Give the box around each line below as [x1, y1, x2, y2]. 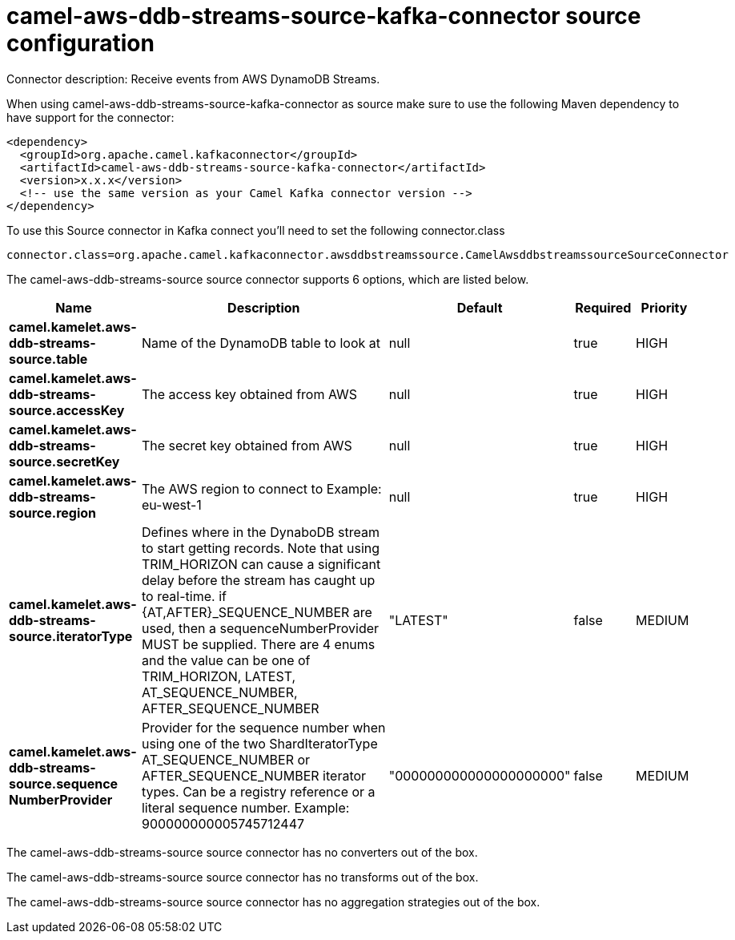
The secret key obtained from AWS [141, 437, 352, 454]
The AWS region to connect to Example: [141, 480, 382, 497]
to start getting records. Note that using [141, 539, 380, 556]
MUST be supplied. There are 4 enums [141, 635, 376, 652]
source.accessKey [9, 401, 125, 418]
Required [575, 299, 632, 316]
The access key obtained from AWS [141, 385, 358, 402]
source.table [9, 350, 88, 367]
